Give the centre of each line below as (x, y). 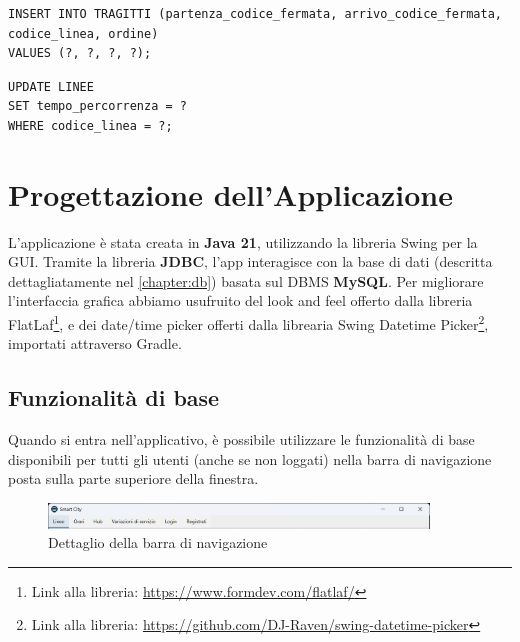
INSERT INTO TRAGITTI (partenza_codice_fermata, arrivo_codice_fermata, (255, 14)
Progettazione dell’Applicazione (231, 193)
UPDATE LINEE (51, 86)
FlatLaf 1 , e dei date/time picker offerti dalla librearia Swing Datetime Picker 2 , (248, 322)
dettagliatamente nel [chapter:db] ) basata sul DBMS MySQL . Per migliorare (246, 280)
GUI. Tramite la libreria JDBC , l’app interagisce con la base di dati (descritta (250, 261)
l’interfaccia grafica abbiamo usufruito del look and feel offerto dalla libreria (240, 300)
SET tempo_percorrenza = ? (97, 106)
